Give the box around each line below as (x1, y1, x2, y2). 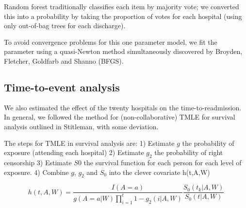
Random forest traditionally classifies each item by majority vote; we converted (4, 1, 239, 11)
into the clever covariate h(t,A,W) (109, 167, 210, 177)
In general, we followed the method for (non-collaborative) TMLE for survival (4, 112, 235, 122)
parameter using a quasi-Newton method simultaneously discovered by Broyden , (4, 46, 243, 56)
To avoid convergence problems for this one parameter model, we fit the (4, 36, 217, 47)
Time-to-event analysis (4, 79, 120, 94)
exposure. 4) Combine (4, 167, 69, 177)
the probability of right (154, 147, 223, 157)
